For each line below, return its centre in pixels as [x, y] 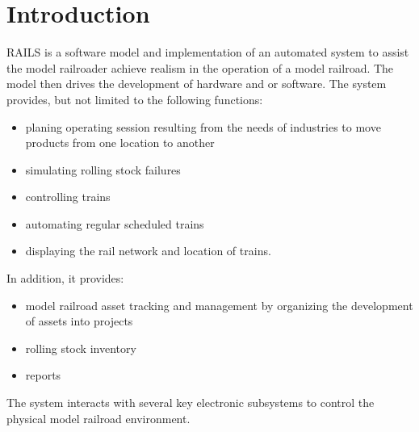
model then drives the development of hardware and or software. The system [197, 84]
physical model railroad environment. [98, 418]
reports [43, 375]
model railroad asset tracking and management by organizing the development [219, 305]
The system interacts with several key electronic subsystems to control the [191, 403]
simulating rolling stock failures [103, 169]
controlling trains [68, 197]
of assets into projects [79, 321]
